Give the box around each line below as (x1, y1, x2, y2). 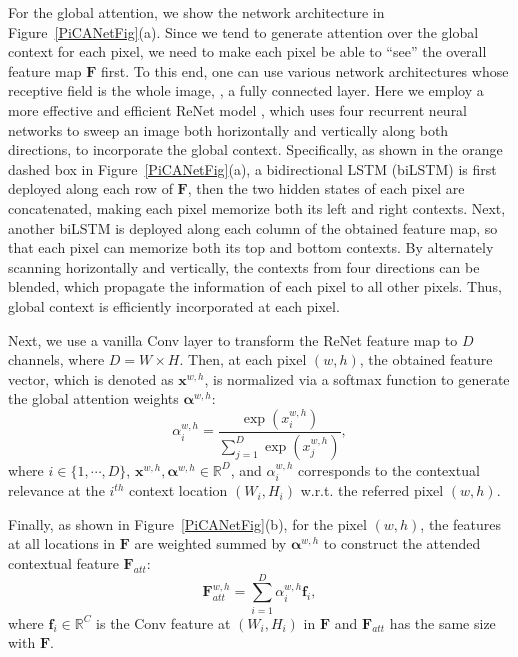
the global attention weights (8, 388, 179, 409)
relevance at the (8, 480, 105, 501)
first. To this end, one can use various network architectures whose (101, 60, 509, 81)
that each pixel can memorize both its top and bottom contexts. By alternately (8, 237, 494, 258)
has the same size (389, 612, 496, 633)
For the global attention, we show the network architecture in (8, 2, 385, 22)
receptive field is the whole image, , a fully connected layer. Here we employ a (8, 80, 484, 101)
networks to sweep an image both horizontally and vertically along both (8, 119, 449, 140)
